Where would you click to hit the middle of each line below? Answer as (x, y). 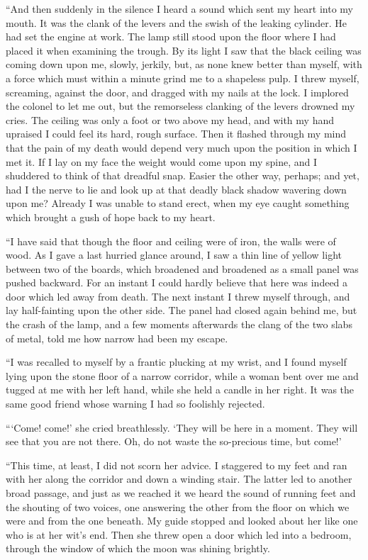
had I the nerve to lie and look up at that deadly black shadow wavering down (176, 189)
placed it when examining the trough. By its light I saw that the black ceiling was (184, 50)
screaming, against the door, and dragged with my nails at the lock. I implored (177, 92)
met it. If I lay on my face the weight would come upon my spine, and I (162, 161)
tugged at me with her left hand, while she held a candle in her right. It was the (180, 390)
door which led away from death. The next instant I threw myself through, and (178, 296)
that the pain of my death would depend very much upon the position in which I (182, 147)
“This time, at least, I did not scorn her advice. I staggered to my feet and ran (177, 465)
